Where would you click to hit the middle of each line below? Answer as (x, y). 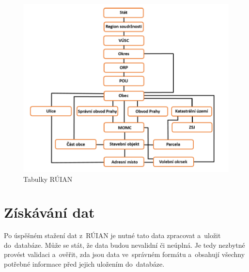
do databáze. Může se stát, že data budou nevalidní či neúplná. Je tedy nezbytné (124, 245)
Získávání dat (49, 212)
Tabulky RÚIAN (48, 179)
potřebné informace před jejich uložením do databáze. (84, 264)
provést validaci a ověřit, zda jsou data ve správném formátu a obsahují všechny (124, 254)
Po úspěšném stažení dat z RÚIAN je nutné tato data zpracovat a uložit (112, 235)
